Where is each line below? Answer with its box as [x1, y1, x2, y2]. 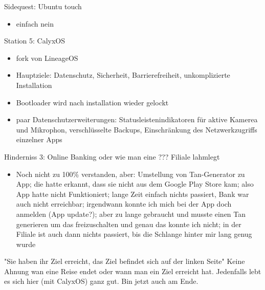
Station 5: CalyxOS [4, 35, 65, 46]
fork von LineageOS [16, 52, 78, 63]
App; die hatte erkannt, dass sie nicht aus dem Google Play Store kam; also [16, 179, 254, 189]
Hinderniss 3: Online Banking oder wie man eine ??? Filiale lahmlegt [4, 151, 220, 162]
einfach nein [16, 18, 54, 29]
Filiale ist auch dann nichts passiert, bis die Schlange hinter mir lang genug [16, 229, 252, 239]
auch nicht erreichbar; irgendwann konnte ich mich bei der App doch [16, 198, 232, 209]
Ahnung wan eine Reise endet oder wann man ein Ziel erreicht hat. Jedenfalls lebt [4, 265, 261, 276]
